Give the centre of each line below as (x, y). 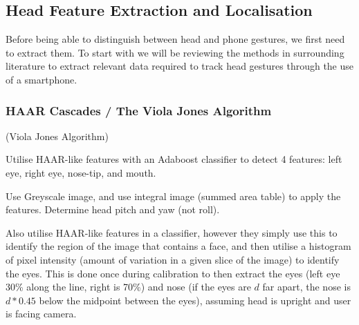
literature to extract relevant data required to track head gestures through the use (180, 66)
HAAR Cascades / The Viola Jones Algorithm (139, 110)
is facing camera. (41, 314)
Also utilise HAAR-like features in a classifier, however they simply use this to (172, 232)
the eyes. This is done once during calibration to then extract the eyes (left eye (173, 273)
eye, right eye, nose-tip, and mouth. (81, 172)
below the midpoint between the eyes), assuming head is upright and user (195, 300)
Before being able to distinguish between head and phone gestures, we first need (175, 39)
